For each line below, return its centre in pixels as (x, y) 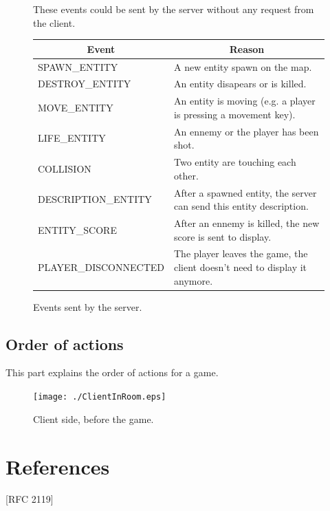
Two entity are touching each (235, 162)
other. (186, 175)
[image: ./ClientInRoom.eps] (100, 397)
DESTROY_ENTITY (85, 84)
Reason (247, 48)
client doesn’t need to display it (240, 267)
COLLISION (65, 168)
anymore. (193, 280)
